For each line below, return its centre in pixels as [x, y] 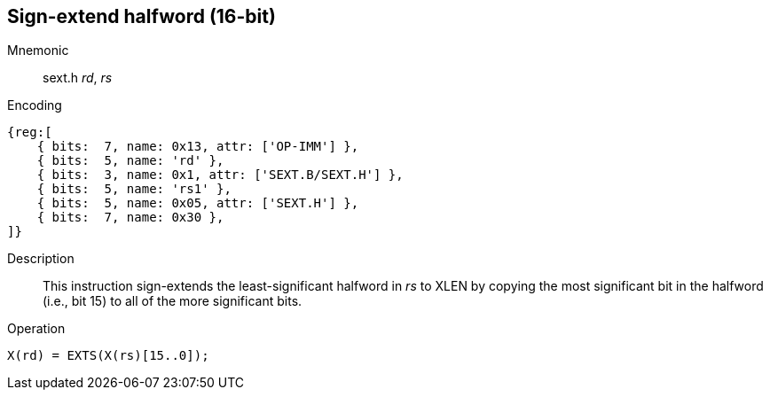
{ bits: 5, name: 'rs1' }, [134, 189]
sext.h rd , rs [78, 78]
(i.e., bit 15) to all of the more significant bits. [173, 301]
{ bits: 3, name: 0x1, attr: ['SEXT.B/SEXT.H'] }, [220, 175]
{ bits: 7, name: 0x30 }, [130, 218]
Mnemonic [38, 51]
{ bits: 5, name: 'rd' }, [130, 161]
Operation [36, 329]
